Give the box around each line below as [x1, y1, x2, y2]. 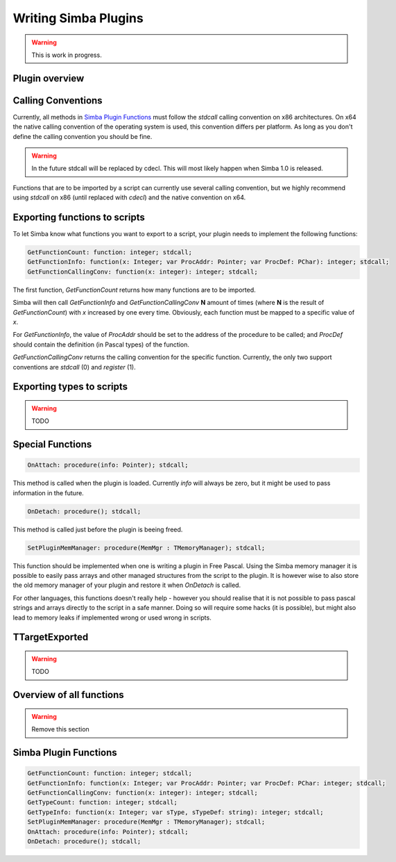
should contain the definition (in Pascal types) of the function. [12, 340, 190, 349]
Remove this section [31, 725, 89, 733]
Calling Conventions [12, 94, 103, 106]
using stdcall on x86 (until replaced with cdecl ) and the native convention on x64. [12, 193, 246, 201]
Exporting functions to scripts [12, 212, 145, 224]
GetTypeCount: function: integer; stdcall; [27, 799, 178, 806]
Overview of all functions [12, 689, 124, 701]
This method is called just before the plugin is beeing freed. [12, 525, 183, 533]
